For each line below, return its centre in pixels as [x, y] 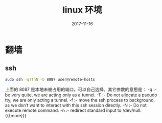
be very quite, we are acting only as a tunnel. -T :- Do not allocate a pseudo [81, 95]
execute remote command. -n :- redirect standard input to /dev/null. [73, 110]
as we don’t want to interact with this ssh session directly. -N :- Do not [76, 105]
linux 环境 [82, 10]
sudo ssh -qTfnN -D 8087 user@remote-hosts [50, 79]
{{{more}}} [16, 115]
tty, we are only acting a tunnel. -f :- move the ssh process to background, [80, 100]
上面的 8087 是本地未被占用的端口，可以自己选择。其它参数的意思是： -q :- [81, 89]
